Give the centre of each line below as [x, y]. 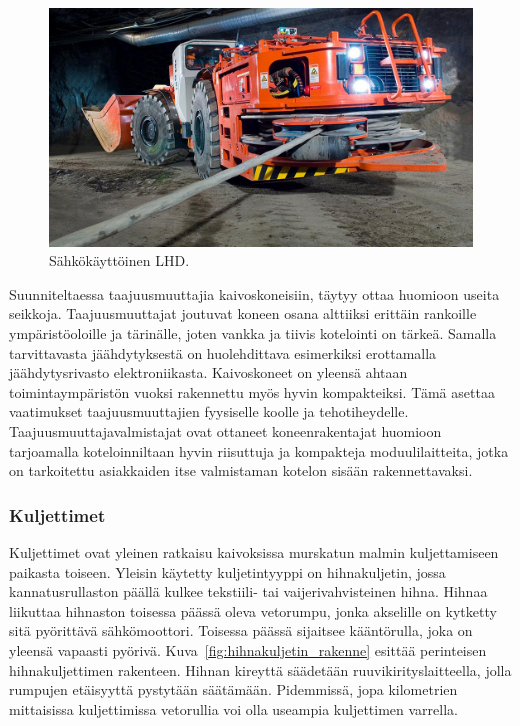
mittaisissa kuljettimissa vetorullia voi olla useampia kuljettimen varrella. [233, 708]
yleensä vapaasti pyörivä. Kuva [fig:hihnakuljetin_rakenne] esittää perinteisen [248, 650]
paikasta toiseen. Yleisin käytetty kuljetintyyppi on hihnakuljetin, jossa [227, 571]
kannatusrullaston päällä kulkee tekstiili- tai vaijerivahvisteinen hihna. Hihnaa [248, 591]
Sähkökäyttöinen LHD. [119, 260]
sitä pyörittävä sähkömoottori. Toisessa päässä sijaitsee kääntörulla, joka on [241, 630]
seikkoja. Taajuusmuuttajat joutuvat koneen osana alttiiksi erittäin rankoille [243, 313]
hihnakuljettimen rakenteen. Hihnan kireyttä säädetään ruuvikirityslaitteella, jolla [260, 669]
